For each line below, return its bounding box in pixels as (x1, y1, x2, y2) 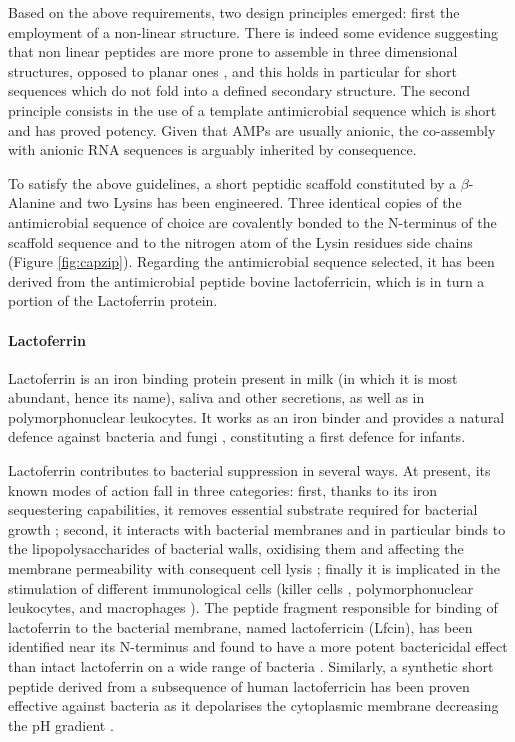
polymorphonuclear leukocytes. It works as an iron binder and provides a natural (8, 406, 505, 427)
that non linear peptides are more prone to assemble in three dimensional (8, 41, 458, 62)
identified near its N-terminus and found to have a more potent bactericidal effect (8, 636, 508, 657)
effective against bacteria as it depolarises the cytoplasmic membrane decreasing (8, 695, 499, 716)
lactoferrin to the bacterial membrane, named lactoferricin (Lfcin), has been (8, 616, 473, 637)
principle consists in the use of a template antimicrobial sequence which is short (8, 99, 497, 120)
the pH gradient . (8, 714, 114, 735)
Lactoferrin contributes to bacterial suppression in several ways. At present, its (8, 460, 491, 481)
